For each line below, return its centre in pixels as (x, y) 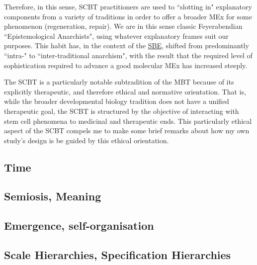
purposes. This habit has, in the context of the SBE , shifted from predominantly (127, 45)
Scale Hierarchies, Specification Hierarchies (118, 255)
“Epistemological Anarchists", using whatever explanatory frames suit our (116, 36)
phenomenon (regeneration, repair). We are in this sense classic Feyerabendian (123, 26)
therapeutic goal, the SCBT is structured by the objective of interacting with (122, 111)
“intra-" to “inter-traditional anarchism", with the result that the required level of (128, 55)
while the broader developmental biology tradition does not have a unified (117, 101)
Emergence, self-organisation (79, 225)
